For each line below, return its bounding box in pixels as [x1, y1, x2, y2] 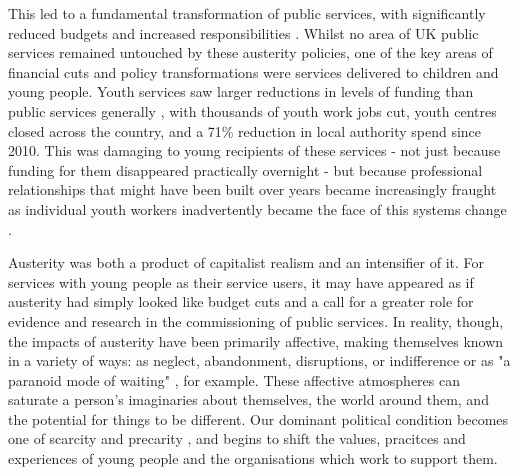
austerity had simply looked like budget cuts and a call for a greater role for [8, 291, 474, 312]
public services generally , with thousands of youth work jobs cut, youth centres [8, 100, 497, 121]
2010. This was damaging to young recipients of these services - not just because [8, 140, 501, 161]
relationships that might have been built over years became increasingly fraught [8, 179, 497, 200]
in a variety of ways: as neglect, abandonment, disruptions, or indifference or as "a [8, 350, 511, 371]
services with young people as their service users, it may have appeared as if [8, 271, 474, 292]
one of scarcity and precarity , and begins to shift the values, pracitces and [8, 428, 466, 449]
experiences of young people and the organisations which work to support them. [8, 448, 498, 469]
